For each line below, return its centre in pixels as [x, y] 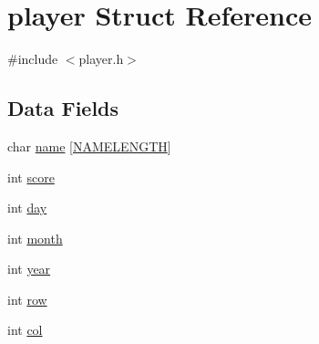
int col [25, 330]
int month [35, 238]
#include [33, 59]
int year [29, 269]
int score [31, 177]
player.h [101, 59]
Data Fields [63, 108]
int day [27, 208]
